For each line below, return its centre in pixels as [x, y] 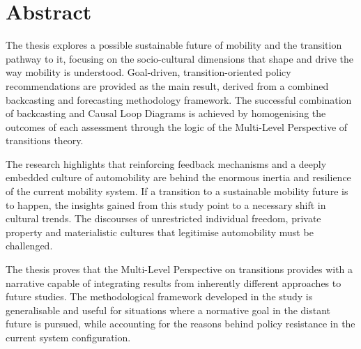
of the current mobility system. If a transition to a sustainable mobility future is [177, 191]
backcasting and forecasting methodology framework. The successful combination [179, 99]
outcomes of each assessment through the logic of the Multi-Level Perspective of [177, 126]
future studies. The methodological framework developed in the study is [159, 296]
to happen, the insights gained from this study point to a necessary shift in [166, 204]
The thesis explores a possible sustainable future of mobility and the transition [174, 45]
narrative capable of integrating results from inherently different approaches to [174, 282]
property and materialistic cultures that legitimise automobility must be [160, 232]
